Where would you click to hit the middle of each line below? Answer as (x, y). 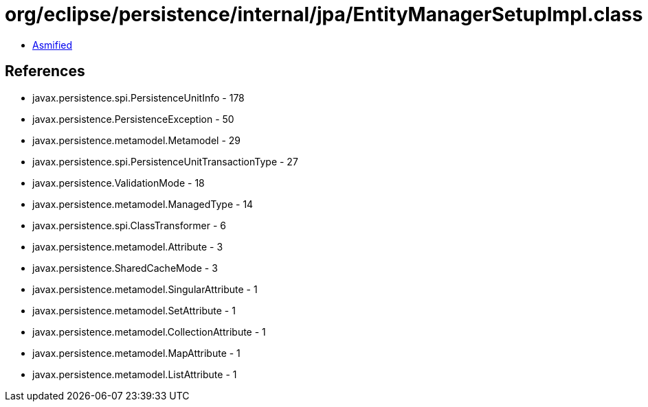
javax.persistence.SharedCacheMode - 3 (125, 268)
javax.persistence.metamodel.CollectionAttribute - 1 (149, 332)
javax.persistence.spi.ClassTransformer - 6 (130, 225)
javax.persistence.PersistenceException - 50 (133, 119)
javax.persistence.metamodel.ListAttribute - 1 (135, 374)
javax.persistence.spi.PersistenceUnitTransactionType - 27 (165, 161)
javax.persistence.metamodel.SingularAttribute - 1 (145, 289)
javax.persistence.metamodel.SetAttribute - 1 (134, 310)
